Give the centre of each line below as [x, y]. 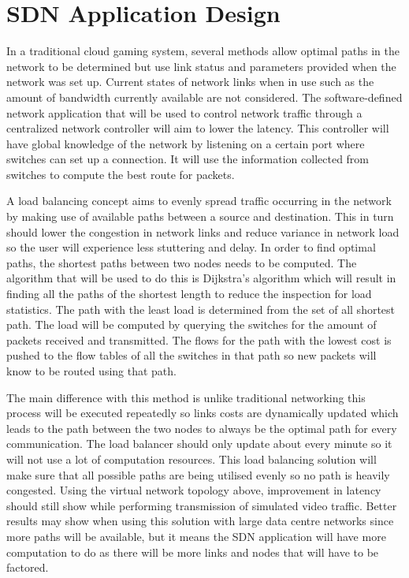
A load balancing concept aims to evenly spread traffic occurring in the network [199, 201]
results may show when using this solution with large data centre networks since [200, 521]
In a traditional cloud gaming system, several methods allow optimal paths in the [203, 51]
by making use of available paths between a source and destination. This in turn [200, 216]
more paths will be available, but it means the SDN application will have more [196, 536]
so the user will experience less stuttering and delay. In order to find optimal [191, 247]
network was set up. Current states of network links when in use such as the [190, 82]
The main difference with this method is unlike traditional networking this [186, 397]
